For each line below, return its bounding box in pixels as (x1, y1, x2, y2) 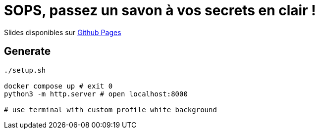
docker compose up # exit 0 (4, 82, 113, 90)
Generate (4, 45, 51, 58)
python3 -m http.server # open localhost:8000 (4, 89, 188, 98)
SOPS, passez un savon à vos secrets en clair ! (4, 2, 316, 19)
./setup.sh (4, 66, 46, 74)
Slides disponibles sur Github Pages (4, 28, 121, 37)
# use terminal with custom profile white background (4, 105, 217, 114)
